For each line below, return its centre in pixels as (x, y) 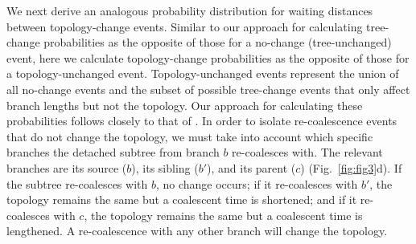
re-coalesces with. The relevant (307, 152)
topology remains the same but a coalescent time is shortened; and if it (182, 199)
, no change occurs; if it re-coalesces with (257, 183)
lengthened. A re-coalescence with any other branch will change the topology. (197, 231)
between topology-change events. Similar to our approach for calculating (185, 26)
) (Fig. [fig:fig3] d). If (351, 167)
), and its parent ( (251, 167)
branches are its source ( (67, 167)
